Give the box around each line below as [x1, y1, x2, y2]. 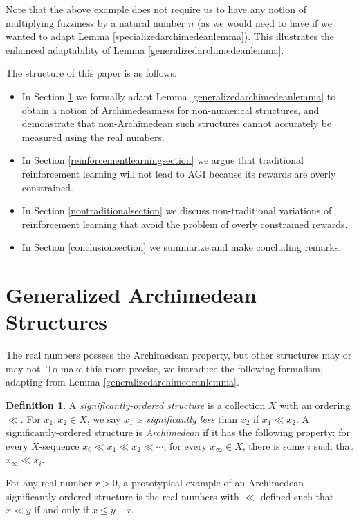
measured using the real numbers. [21, 129, 165, 144]
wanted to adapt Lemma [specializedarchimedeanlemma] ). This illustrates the [6, 29, 335, 44]
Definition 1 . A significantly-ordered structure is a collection [6, 398, 266, 412]
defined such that [260, 489, 334, 503]
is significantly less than [136, 411, 237, 426]
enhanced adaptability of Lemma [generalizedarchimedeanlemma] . [6, 42, 284, 57]
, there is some [242, 438, 304, 453]
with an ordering [279, 398, 351, 412]
